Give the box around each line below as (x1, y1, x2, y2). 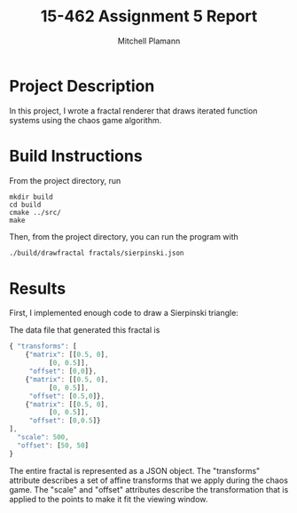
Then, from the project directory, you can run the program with (9, 231, 239, 241)
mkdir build (9, 193, 53, 201)
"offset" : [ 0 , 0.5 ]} (28, 416, 101, 425)
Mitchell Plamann (117, 36, 181, 46)
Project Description (9, 75, 155, 96)
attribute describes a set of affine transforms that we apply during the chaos (9, 475, 288, 485)
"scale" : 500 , (17, 433, 69, 442)
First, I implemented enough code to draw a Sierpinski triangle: (9, 308, 239, 319)
